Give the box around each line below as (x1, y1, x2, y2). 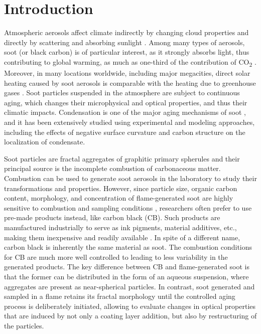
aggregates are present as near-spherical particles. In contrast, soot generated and (4, 281, 255, 291)
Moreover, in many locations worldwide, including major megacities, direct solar (4, 68, 250, 78)
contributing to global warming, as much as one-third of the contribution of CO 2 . (4, 56, 256, 68)
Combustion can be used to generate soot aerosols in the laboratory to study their (4, 173, 257, 183)
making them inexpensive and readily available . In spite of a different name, (4, 232, 240, 242)
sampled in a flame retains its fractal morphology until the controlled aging (4, 291, 235, 301)
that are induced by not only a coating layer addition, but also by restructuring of (4, 310, 257, 321)
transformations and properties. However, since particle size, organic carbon (4, 183, 237, 193)
